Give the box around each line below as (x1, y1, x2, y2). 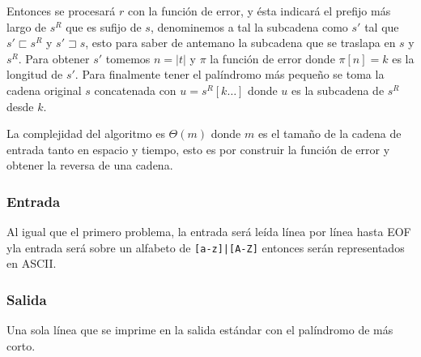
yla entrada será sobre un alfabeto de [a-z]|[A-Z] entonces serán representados (6, 239, 405, 256)
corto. (6, 337, 36, 354)
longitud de (6, 66, 63, 83)
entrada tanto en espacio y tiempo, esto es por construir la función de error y (6, 140, 390, 157)
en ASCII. (6, 255, 57, 272)
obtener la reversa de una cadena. (6, 157, 173, 174)
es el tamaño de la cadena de (257, 125, 402, 142)
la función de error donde (210, 49, 335, 67)
